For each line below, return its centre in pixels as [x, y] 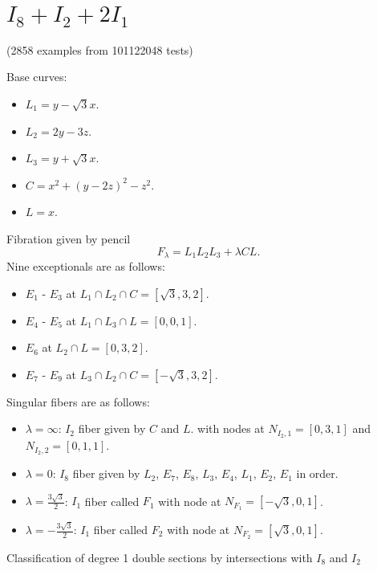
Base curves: [37, 77]
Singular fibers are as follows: [78, 401]
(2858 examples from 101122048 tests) [100, 49]
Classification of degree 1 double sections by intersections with [160, 557]
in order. [317, 473]
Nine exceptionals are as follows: [86, 266]
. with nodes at [227, 428]
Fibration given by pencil [69, 239]
